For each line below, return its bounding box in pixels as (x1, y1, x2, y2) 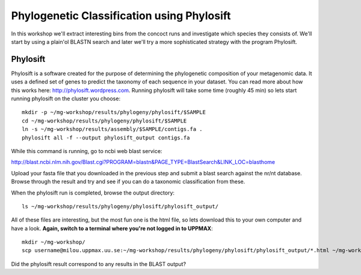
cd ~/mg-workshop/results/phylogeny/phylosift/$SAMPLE (22, 117, 187, 124)
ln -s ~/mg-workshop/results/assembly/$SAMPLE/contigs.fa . (22, 126, 203, 133)
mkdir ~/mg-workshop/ (22, 239, 85, 246)
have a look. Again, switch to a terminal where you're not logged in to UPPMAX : (11, 225, 213, 232)
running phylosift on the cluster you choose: (11, 95, 120, 102)
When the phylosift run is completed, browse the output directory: (11, 189, 174, 196)
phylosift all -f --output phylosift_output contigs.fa (22, 134, 190, 141)
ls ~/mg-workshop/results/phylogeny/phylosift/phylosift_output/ (22, 203, 219, 210)
